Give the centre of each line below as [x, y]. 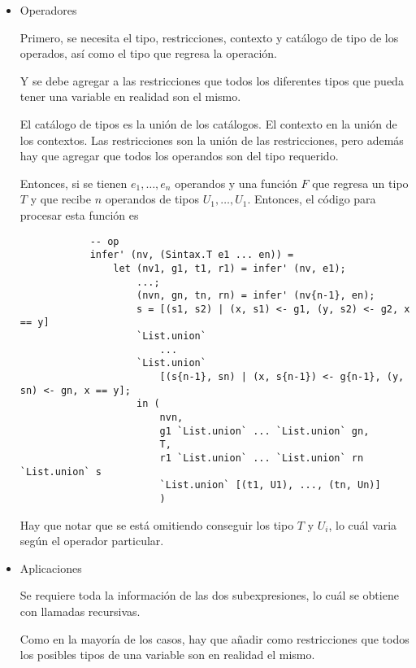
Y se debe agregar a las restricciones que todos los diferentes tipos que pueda [212, 80]
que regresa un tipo [360, 183]
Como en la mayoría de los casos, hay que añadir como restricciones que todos [214, 638]
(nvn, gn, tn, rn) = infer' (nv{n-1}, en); [256, 296]
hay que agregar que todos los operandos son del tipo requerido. [179, 156]
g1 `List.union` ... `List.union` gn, [264, 431]
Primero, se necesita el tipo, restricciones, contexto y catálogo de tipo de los [209, 37]
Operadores [48, 10]
